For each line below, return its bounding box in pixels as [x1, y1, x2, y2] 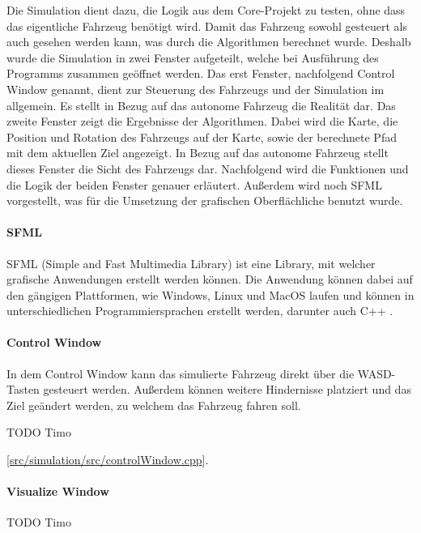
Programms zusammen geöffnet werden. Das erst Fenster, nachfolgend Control [6, 65, 395, 82]
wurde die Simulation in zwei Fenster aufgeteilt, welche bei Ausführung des [6, 49, 379, 66]
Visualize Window [6, 483, 109, 500]
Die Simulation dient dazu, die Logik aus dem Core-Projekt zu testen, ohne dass [6, 2, 406, 18]
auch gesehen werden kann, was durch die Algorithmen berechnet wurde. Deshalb [6, 33, 411, 50]
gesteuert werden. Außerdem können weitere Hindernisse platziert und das [43, 381, 411, 398]
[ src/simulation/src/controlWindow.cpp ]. [6, 451, 209, 468]
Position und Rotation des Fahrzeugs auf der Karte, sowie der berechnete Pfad [6, 128, 397, 145]
